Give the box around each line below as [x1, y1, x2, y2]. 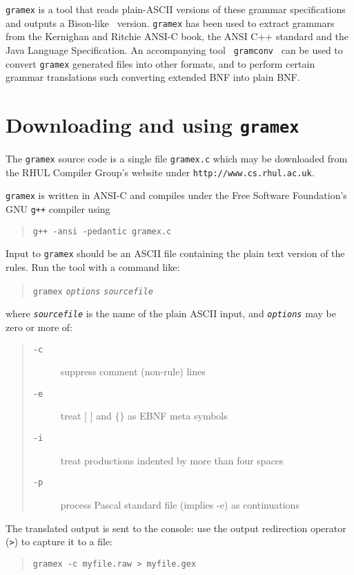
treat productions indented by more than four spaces [60, 453, 284, 467]
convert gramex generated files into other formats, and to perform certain [6, 56, 315, 70]
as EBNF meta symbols [128, 408, 228, 423]
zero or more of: [6, 319, 72, 334]
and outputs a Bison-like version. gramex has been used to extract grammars [6, 15, 335, 30]
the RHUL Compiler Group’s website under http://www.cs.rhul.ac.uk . [6, 164, 315, 179]
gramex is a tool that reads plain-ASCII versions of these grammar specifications [6, 2, 346, 16]
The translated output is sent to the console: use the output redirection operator [6, 520, 346, 535]
